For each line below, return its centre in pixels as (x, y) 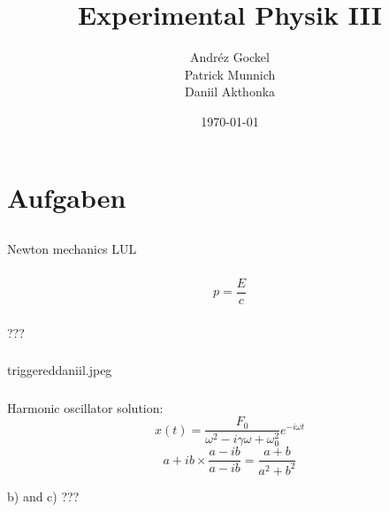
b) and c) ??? (43, 496)
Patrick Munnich (230, 74)
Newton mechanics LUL (72, 249)
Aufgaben (67, 197)
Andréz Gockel (230, 57)
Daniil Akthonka (230, 92)
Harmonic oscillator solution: (85, 407)
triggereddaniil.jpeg (60, 370)
